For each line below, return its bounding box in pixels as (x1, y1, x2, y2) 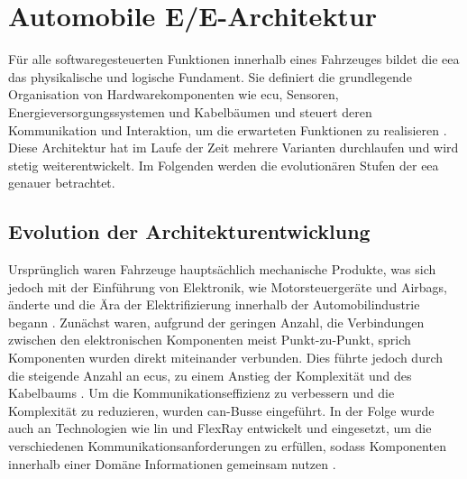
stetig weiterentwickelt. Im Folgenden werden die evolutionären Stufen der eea (8, 155, 439, 174)
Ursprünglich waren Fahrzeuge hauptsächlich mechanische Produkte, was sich (8, 260, 436, 279)
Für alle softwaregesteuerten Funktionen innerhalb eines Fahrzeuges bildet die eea (8, 50, 460, 69)
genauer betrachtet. (8, 173, 115, 192)
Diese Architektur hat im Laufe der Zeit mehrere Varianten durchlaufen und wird (8, 138, 459, 157)
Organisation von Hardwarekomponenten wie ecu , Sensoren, (8, 85, 339, 104)
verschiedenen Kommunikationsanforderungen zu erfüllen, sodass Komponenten (8, 437, 446, 456)
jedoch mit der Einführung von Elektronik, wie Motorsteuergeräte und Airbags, (8, 277, 448, 296)
